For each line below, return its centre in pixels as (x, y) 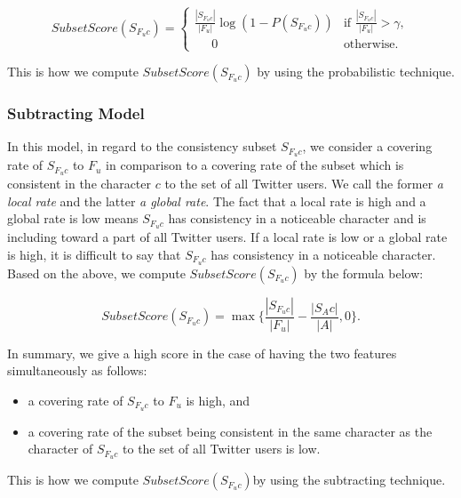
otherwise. (371, 44)
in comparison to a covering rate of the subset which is (255, 165)
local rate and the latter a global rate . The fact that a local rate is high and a (217, 201)
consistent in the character (79, 184)
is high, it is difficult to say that (94, 254)
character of (60, 449)
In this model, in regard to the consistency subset (142, 146)
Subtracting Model (76, 113)
